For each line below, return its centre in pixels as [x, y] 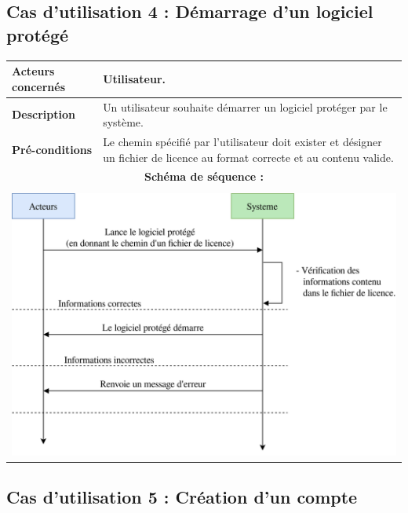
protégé [38, 34]
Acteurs [33, 71]
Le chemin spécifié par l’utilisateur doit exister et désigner [242, 141]
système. [123, 122]
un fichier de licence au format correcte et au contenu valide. [248, 157]
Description [44, 114]
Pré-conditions [52, 149]
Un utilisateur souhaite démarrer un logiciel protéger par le [245, 106]
